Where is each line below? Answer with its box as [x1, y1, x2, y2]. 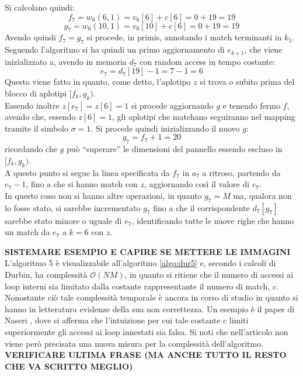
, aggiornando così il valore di [144, 178, 250, 190]
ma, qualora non [233, 189, 292, 201]
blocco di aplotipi [5, 87, 67, 99]
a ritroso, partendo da [202, 166, 281, 178]
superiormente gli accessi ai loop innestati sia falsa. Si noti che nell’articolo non [5, 325, 288, 337]
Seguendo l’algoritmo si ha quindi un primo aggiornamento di [5, 43, 225, 56]
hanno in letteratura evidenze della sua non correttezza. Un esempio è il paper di [5, 302, 295, 315]
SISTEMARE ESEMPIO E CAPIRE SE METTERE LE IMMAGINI [5, 245, 291, 257]
